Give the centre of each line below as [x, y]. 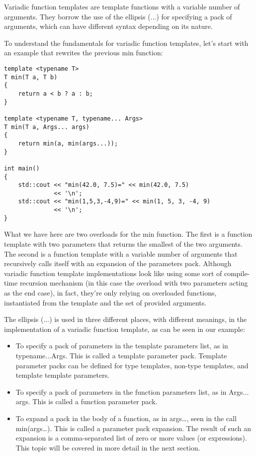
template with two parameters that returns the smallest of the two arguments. [123, 244]
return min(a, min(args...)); [68, 143]
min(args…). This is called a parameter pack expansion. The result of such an [133, 428]
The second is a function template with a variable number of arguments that [121, 253]
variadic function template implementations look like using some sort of [113, 273]
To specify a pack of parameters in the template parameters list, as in [122, 346]
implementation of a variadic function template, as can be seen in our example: [125, 329]
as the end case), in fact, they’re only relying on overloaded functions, [110, 293]
